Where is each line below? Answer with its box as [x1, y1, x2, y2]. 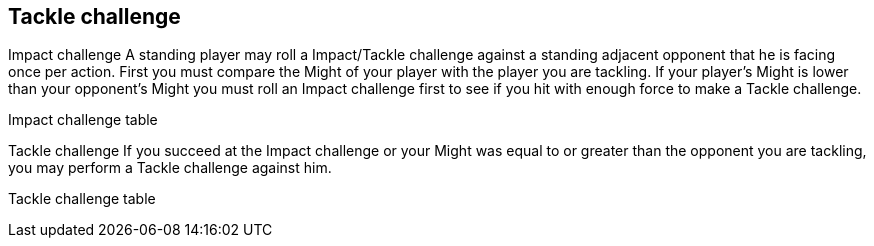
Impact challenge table [8, 111, 158, 129]
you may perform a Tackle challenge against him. [8, 159, 332, 177]
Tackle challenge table [8, 190, 156, 208]
